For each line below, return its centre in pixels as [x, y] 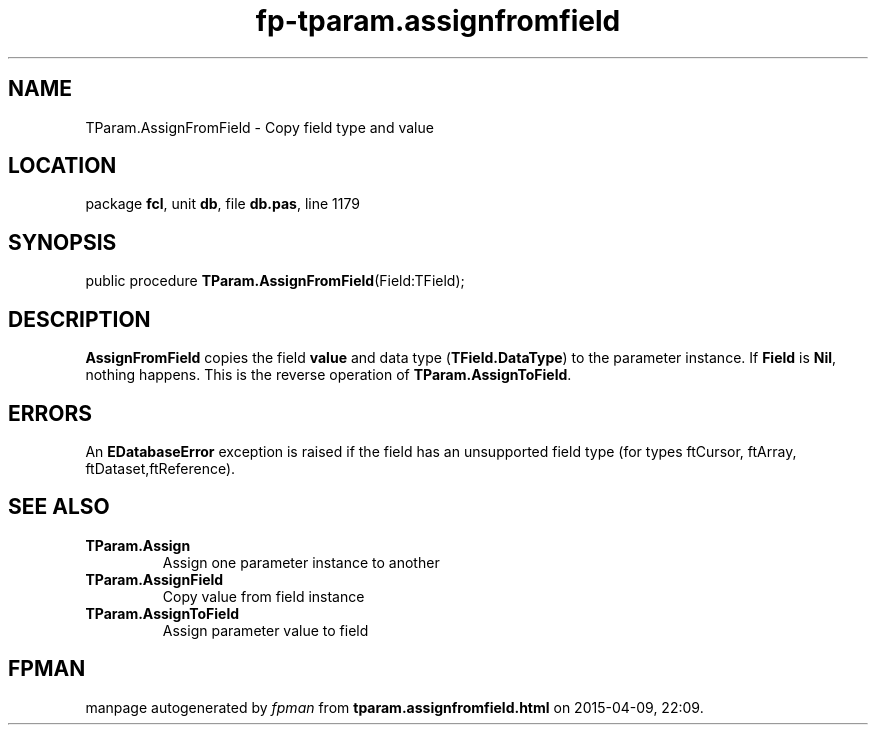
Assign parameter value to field [265, 630]
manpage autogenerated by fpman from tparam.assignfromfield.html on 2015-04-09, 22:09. [394, 707]
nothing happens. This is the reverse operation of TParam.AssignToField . [328, 375]
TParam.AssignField [154, 579]
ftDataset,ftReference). [160, 468]
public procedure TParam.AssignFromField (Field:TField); [275, 281]
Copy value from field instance [263, 596]
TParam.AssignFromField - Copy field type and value [259, 127]
